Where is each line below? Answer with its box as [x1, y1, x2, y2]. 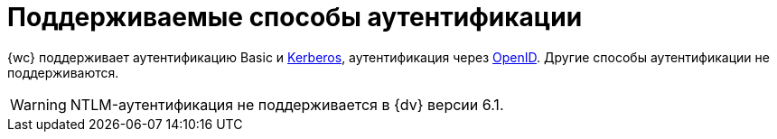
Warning [10, 95, 67, 114]
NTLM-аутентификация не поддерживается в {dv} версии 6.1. [70, 95, 504, 114]
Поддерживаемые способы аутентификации [7, 2, 583, 32]
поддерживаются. [7, 64, 119, 80]
